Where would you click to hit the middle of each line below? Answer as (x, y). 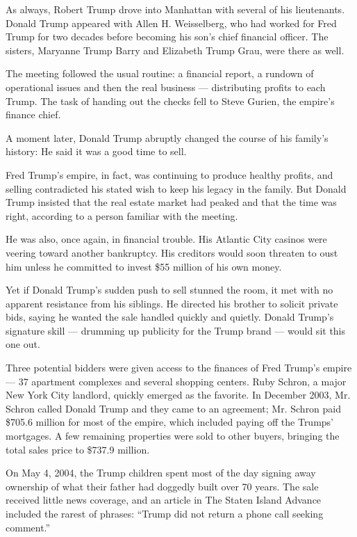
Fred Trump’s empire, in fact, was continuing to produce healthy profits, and (169, 174)
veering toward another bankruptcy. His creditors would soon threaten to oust (172, 252)
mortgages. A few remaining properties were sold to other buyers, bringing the (173, 436)
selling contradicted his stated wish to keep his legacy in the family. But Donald (176, 188)
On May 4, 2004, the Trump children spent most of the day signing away (161, 473)
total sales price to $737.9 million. (78, 449)
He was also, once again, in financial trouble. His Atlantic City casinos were (166, 239)
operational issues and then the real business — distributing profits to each (166, 87)
